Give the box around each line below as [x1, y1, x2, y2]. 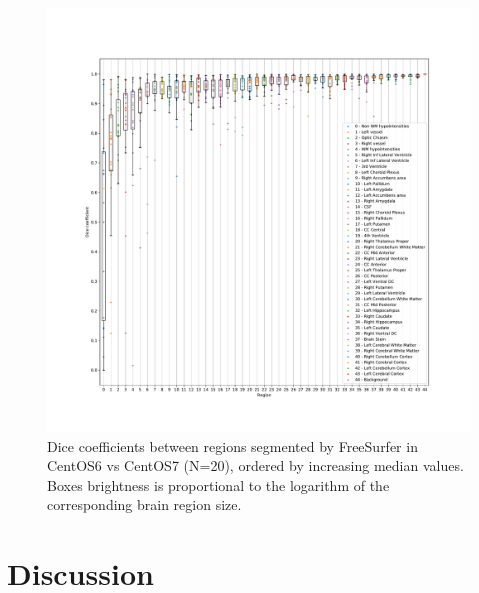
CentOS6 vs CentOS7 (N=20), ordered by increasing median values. [47, 455, 464, 476]
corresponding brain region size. [47, 494, 242, 515]
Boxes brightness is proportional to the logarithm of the [47, 474, 390, 495]
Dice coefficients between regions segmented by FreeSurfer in [47, 435, 418, 456]
